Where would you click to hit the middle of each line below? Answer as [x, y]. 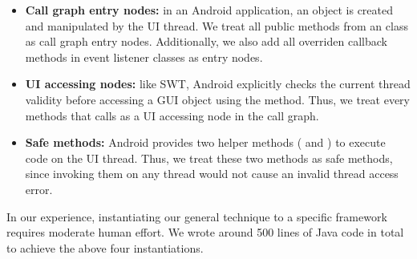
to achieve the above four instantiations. [105, 247]
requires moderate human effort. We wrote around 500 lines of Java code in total [205, 232]
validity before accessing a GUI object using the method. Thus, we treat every [218, 99]
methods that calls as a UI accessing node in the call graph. [172, 115]
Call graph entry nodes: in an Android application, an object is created [209, 10]
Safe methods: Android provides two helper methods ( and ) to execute [205, 142]
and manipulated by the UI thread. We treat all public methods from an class [217, 25]
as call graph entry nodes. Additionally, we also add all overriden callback [206, 41]
